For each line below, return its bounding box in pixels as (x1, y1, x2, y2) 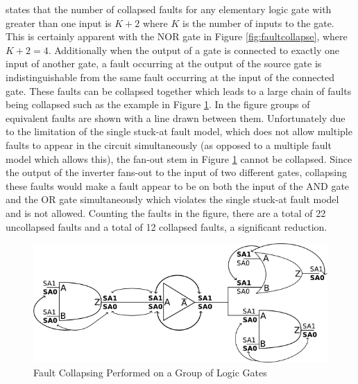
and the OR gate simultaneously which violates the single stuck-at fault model (6, 192, 339, 207)
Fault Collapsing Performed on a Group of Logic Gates (33, 365, 267, 379)
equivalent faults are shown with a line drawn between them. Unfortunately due (6, 110, 346, 125)
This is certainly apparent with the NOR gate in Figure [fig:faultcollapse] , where (6, 29, 348, 44)
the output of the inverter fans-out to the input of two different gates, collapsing (6, 165, 347, 180)
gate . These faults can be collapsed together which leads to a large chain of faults (6, 83, 352, 98)
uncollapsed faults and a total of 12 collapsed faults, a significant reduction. (6, 219, 327, 234)
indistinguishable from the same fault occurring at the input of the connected (6, 69, 335, 84)
